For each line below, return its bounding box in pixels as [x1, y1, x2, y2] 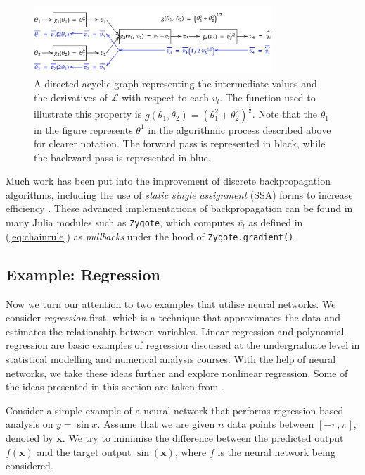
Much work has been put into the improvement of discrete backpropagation [6, 173, 331, 188]
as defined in [248, 215, 303, 230]
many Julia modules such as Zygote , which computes [6, 215, 235, 230]
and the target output [37, 444, 132, 459]
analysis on [6, 417, 53, 431]
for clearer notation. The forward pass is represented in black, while [34, 136, 326, 151]
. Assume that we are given [97, 417, 215, 431]
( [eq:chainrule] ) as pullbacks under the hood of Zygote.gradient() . [6, 228, 297, 243]
